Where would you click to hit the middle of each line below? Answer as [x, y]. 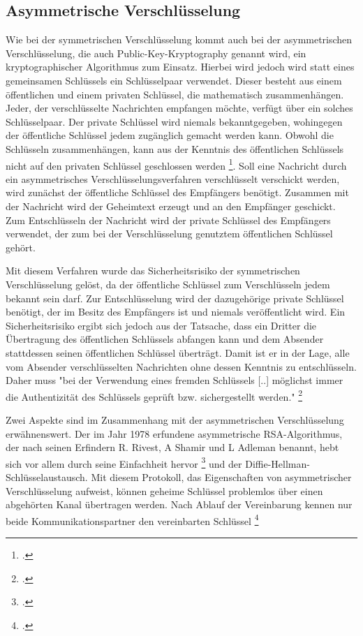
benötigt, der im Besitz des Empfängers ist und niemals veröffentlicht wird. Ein [176, 312]
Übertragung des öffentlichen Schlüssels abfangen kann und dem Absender [165, 339]
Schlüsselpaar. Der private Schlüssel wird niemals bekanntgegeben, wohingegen [174, 121]
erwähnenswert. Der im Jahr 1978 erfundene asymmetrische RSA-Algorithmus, [174, 433]
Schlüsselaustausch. [47, 476]
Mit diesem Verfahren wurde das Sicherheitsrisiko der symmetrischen [153, 271]
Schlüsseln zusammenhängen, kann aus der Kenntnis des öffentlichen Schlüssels [175, 148]
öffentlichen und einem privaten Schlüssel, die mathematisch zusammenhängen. [175, 94]
